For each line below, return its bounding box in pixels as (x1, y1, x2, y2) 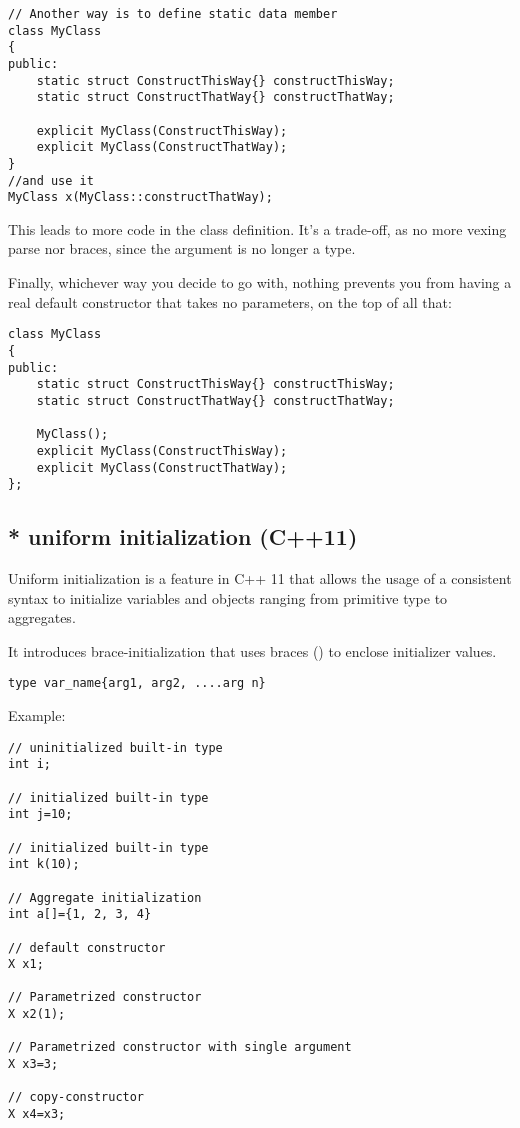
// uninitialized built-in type (8, 740, 223, 755)
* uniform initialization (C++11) (8, 521, 358, 552)
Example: (8, 705, 66, 726)
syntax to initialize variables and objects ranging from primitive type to (8, 587, 448, 608)
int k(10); (8, 857, 80, 872)
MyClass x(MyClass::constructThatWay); (8, 190, 273, 205)
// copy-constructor (8, 1090, 145, 1105)
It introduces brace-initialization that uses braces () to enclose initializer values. (8, 640, 497, 661)
